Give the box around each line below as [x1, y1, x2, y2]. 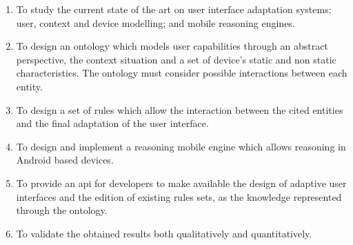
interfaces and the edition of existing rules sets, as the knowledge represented [16, 189, 342, 204]
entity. [16, 79, 43, 93]
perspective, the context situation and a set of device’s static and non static [16, 52, 336, 66]
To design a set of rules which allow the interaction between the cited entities [16, 102, 343, 117]
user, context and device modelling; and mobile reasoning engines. [16, 15, 295, 30]
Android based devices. [16, 153, 114, 167]
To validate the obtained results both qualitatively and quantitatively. [16, 226, 312, 240]
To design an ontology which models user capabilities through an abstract [16, 39, 328, 53]
